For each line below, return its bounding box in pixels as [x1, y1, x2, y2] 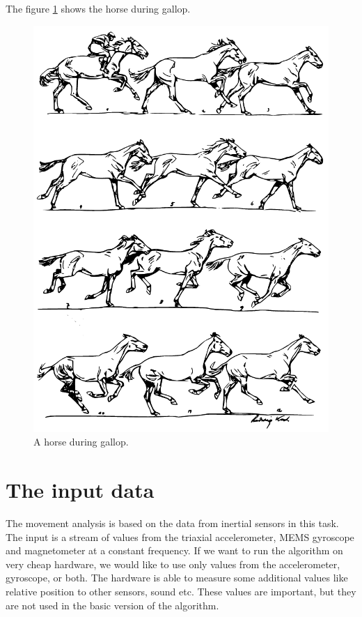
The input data [6, 475, 155, 504]
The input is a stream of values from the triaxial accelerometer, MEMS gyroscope [6, 529, 354, 544]
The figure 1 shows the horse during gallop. [6, 1, 191, 15]
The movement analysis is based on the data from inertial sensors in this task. [6, 515, 339, 530]
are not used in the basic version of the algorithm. [6, 597, 219, 612]
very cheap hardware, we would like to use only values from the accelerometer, [6, 556, 340, 571]
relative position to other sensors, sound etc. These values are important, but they [6, 584, 356, 598]
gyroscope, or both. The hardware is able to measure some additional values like [6, 570, 348, 585]
